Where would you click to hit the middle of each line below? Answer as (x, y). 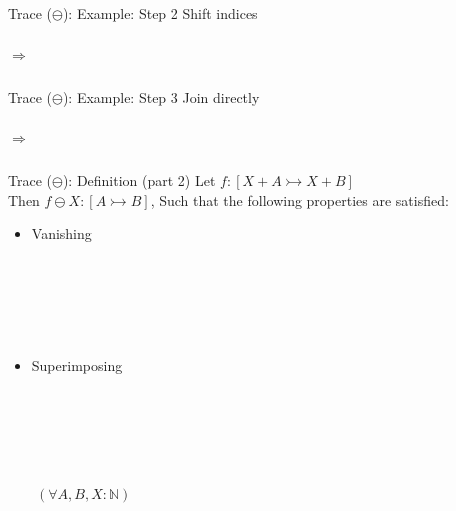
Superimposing (77, 364)
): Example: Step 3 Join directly (161, 96)
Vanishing (61, 233)
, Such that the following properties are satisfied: (299, 199)
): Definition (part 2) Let (139, 180)
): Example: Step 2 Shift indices (160, 13)
